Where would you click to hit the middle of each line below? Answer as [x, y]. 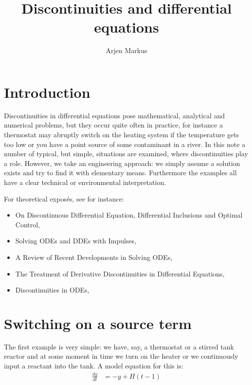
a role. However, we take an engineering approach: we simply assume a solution [122, 163]
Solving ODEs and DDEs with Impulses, [76, 241]
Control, [28, 224]
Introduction [47, 92]
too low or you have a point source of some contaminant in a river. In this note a [125, 144]
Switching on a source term [98, 323]
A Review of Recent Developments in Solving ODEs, [94, 257]
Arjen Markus [126, 50]
